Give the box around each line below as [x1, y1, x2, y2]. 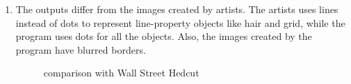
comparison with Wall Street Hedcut [43, 65, 199, 80]
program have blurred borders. [15, 42, 146, 56]
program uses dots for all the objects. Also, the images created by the [15, 29, 312, 43]
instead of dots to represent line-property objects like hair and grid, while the [15, 15, 345, 30]
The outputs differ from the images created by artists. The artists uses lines [15, 2, 338, 16]
